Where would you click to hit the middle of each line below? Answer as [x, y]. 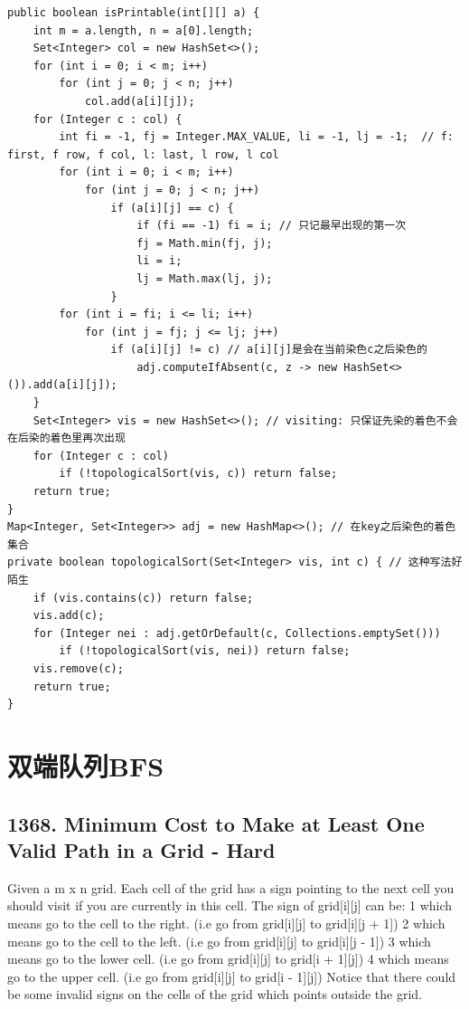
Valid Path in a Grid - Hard [141, 849]
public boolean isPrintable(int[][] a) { [134, 13]
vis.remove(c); [78, 668]
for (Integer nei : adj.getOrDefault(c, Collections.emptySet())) [237, 633]
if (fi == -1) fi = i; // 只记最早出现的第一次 [272, 226]
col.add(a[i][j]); [140, 101]
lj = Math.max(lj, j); [205, 278]
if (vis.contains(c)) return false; [143, 598]
